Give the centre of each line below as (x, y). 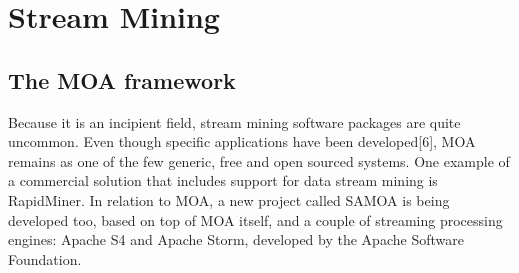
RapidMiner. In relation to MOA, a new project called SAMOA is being (229, 199)
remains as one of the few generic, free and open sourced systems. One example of (259, 160)
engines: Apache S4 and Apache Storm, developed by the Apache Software (236, 239)
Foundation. (45, 258)
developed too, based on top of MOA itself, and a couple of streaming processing (255, 219)
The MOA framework (122, 79)
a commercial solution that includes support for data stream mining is (223, 180)
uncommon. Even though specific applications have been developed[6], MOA (242, 141)
